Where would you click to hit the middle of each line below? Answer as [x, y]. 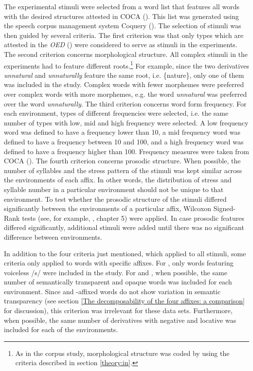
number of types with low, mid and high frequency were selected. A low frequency [126, 122]
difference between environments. [53, 237]
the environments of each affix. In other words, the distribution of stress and [118, 180]
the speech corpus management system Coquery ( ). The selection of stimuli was [123, 26]
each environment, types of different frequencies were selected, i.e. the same [116, 113]
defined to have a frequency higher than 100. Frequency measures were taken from [126, 151]
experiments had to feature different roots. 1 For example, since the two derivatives [126, 65]
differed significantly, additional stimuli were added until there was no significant [124, 227]
